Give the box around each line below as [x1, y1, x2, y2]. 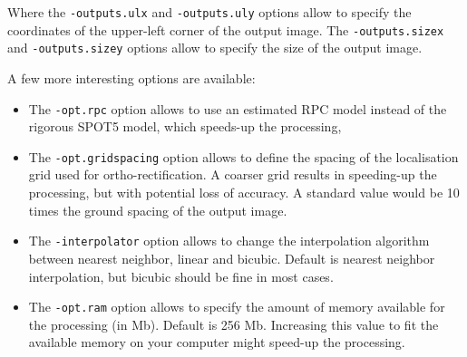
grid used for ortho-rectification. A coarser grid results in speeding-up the [28, 165, 437, 184]
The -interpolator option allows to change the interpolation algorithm [28, 231, 430, 250]
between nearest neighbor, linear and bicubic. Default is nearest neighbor [28, 248, 435, 267]
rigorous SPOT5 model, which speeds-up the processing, [28, 117, 342, 136]
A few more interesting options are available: [7, 68, 256, 87]
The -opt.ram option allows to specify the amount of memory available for [28, 297, 445, 316]
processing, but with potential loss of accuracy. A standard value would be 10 [28, 183, 460, 202]
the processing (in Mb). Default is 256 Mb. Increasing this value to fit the [28, 314, 439, 333]
